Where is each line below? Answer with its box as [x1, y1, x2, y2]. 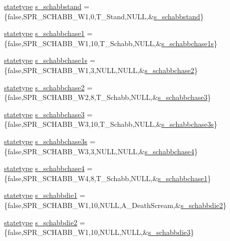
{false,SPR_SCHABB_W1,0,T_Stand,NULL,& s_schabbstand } [4, 11, 204, 21]
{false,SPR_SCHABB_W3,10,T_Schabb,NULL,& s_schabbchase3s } [4, 119, 218, 129]
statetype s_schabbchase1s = [4, 55, 95, 65]
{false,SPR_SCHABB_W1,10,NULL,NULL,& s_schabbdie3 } [4, 227, 194, 237]
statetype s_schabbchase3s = [4, 135, 95, 146]
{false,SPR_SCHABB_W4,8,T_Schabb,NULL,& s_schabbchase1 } [4, 173, 211, 183]
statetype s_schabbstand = [4, 1, 89, 11]
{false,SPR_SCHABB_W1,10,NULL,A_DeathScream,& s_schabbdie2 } [4, 199, 226, 210]
